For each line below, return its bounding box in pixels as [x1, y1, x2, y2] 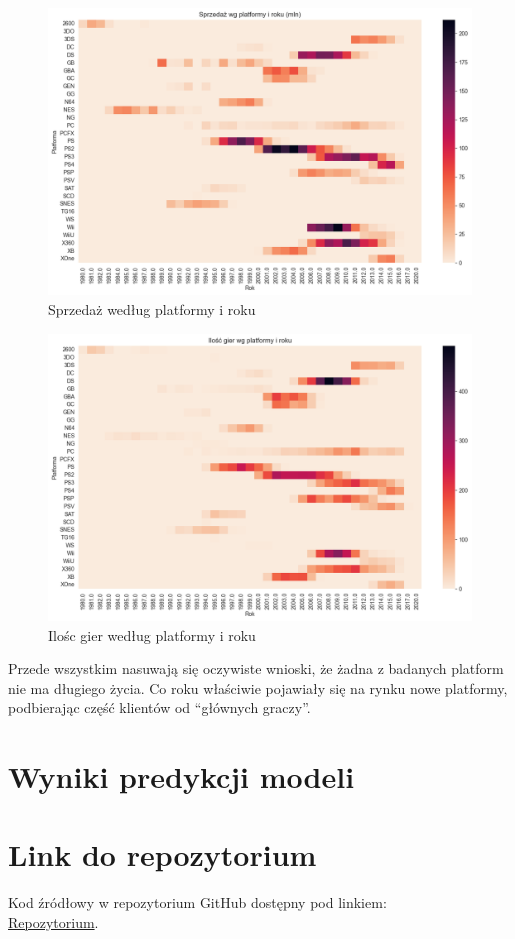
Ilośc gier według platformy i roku [48, 624, 256, 645]
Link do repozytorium [8, 834, 317, 875]
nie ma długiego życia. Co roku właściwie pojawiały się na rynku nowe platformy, [8, 677, 508, 698]
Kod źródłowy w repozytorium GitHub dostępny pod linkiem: [8, 892, 387, 913]
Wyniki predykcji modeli [8, 756, 355, 797]
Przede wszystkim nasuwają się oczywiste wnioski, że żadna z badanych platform [8, 658, 504, 679]
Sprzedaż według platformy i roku [48, 298, 256, 319]
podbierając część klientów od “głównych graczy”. [8, 697, 311, 718]
